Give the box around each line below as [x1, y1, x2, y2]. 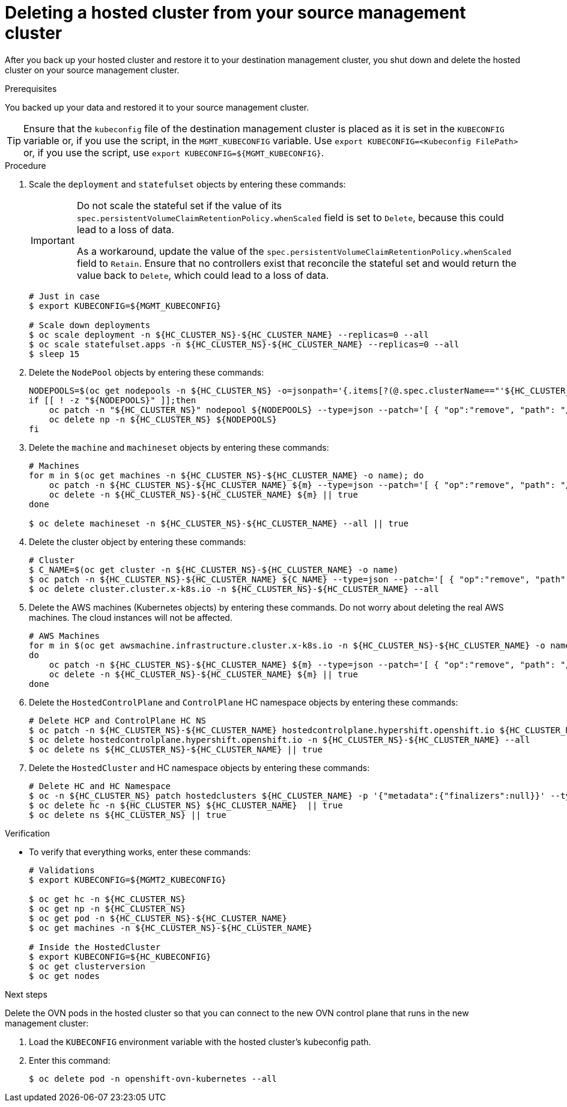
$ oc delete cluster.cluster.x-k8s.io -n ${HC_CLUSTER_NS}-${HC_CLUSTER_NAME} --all [29, 584, 439, 594]
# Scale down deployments [29, 320, 151, 330]
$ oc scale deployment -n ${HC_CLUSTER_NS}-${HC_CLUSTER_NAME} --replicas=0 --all [29, 329, 429, 340]
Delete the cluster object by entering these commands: [29, 536, 246, 547]
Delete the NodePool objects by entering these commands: [29, 367, 264, 377]
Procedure [5, 160, 46, 171]
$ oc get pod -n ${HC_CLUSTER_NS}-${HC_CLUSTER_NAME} [29, 913, 287, 923]
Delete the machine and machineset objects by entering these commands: [29, 442, 329, 453]
